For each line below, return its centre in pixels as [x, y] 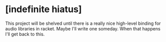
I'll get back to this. [25, 34]
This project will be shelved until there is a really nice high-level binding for [83, 23]
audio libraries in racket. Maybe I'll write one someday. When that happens [83, 28]
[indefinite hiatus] [44, 9]
